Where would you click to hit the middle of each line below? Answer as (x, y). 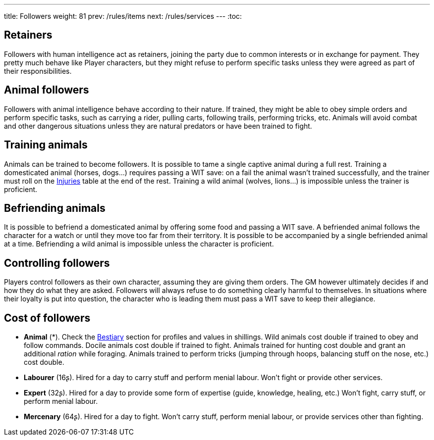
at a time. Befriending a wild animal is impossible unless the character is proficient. (139, 244)
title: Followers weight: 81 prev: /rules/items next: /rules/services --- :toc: (123, 16)
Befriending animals (55, 208)
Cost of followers (47, 318)
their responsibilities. (38, 71)
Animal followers (47, 90)
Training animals (46, 145)
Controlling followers (57, 263)
